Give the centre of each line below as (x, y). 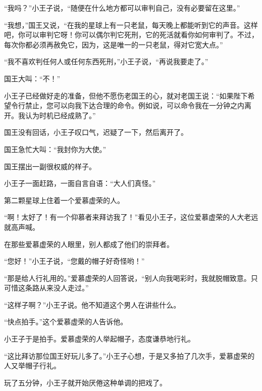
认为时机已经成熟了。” (60, 115)
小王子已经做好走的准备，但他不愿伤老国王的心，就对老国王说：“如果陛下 (126, 95)
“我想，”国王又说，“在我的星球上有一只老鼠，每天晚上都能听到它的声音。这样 (131, 25)
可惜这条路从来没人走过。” (46, 288)
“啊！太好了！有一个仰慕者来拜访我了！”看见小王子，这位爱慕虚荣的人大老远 (131, 217)
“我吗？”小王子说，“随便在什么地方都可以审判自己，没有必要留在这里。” (122, 8)
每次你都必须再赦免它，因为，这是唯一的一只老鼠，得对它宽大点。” (114, 44)
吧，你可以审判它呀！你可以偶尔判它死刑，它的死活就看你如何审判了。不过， (131, 35)
